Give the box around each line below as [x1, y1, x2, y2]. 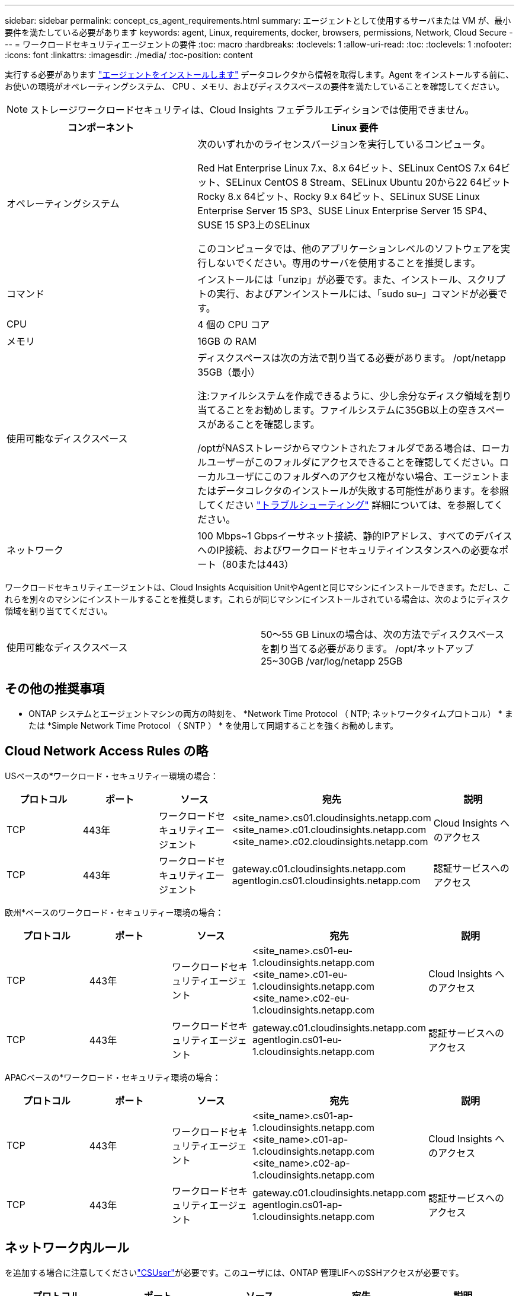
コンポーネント [68, 122, 134, 134]
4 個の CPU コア [197, 319, 270, 331]
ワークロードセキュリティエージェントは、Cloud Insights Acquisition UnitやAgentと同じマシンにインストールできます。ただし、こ [5, 582, 511, 592]
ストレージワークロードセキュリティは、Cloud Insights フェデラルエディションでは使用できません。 [30, 104, 475, 116]
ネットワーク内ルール [5, 1240, 129, 1256]
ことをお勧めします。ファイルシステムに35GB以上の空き [226, 404, 477, 416]
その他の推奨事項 [5, 681, 104, 697]
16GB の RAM [197, 335, 257, 347]
